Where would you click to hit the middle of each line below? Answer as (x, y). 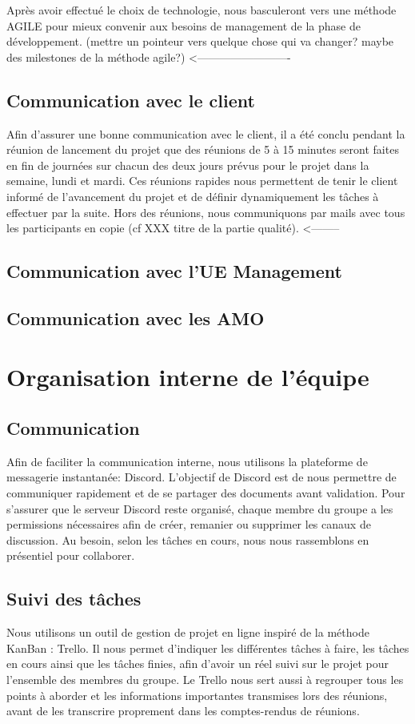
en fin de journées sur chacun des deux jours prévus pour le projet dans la (188, 165)
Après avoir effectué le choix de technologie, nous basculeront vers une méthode (202, 10)
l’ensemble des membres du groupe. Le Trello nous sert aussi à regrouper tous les (205, 680)
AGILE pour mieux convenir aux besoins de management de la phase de (184, 25)
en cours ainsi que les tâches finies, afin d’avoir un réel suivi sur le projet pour (198, 664)
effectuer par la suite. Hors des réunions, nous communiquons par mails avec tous (206, 212)
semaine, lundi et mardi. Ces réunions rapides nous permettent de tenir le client (202, 181)
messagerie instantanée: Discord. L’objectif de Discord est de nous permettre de (202, 477)
